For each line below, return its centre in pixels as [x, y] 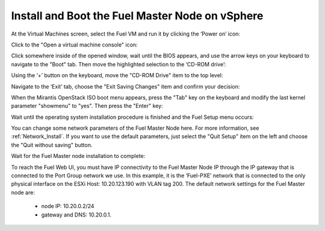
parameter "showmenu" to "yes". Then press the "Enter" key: [87, 106]
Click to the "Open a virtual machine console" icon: [74, 45]
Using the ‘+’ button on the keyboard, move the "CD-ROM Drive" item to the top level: [117, 75]
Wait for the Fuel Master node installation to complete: [78, 156]
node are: [23, 192]
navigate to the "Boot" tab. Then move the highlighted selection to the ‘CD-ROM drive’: [119, 64]
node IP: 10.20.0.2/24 [68, 206]
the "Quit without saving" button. [52, 145]
